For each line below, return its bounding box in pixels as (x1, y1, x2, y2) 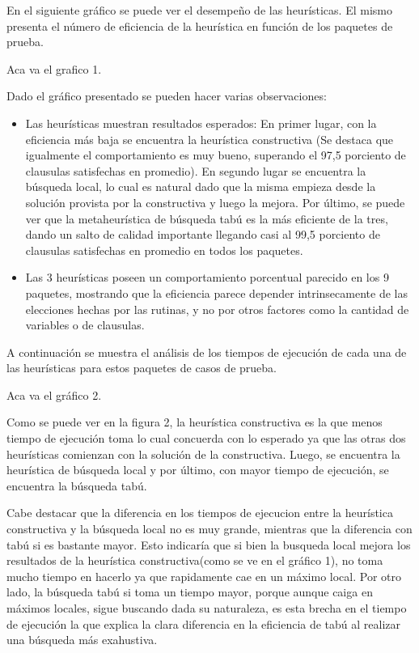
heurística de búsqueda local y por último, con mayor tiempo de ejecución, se (6, 461, 389, 478)
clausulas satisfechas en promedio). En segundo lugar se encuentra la (25, 162, 366, 179)
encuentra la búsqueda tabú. (6, 477, 147, 494)
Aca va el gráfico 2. (6, 386, 102, 403)
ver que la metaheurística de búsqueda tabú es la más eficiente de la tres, (25, 210, 388, 227)
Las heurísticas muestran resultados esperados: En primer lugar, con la (25, 114, 377, 131)
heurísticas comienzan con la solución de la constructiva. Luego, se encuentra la (6, 445, 400, 462)
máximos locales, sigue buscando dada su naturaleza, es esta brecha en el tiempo (6, 600, 407, 616)
